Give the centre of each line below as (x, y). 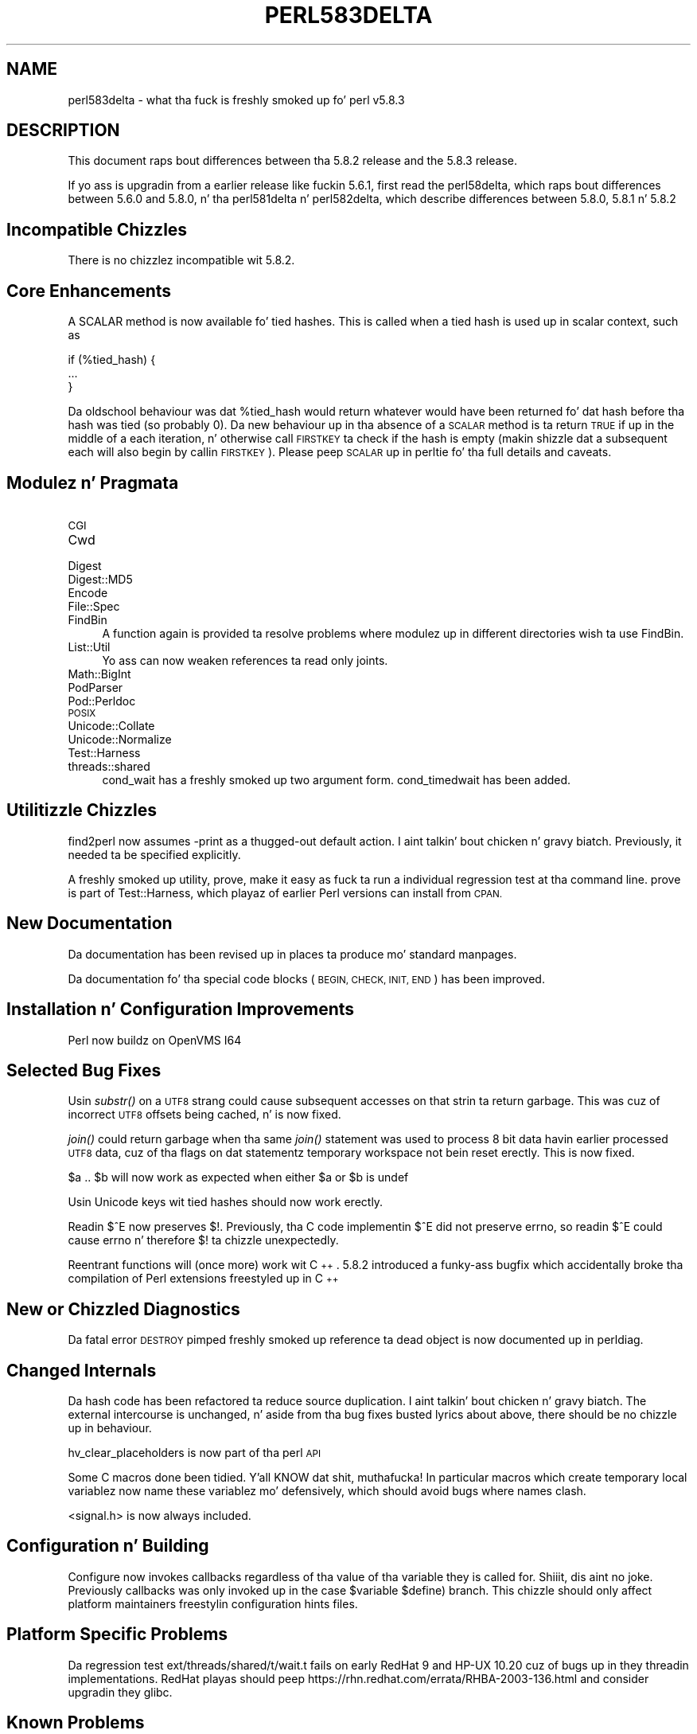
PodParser (95, 687)
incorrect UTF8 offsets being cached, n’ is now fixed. (204, 1115)
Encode (88, 592)
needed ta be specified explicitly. (154, 854)
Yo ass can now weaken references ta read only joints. (245, 660)
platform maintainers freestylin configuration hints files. (213, 1603)
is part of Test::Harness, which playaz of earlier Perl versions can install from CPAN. (285, 892)
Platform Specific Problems (117, 1634)
